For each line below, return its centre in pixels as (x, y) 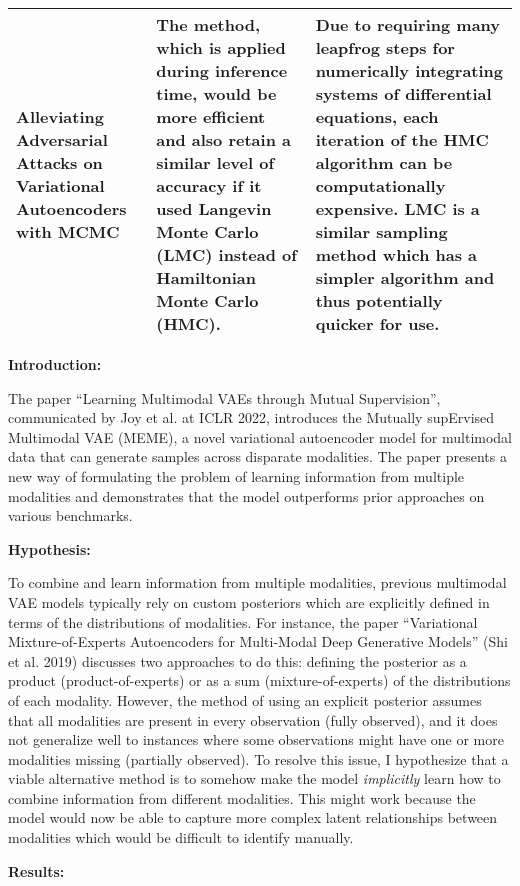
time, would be (216, 93)
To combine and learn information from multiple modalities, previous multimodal (257, 582)
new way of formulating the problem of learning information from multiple (236, 475)
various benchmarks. (70, 515)
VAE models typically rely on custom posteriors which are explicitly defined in (249, 601)
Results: (36, 870)
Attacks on (59, 162)
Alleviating (60, 116)
